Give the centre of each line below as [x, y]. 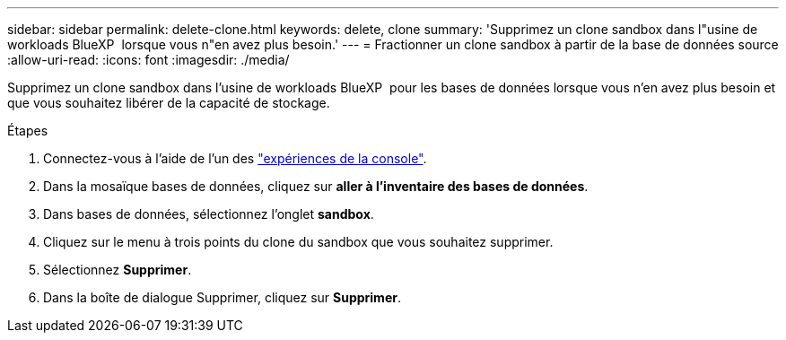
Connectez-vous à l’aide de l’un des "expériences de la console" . [235, 158]
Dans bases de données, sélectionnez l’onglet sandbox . [209, 214]
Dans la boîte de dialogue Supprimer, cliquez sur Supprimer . [222, 297]
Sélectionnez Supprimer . [118, 270]
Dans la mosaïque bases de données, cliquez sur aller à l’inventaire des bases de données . [316, 186]
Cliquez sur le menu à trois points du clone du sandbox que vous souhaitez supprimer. [298, 242]
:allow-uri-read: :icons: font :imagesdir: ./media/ [148, 60]
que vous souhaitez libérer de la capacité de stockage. [169, 103]
